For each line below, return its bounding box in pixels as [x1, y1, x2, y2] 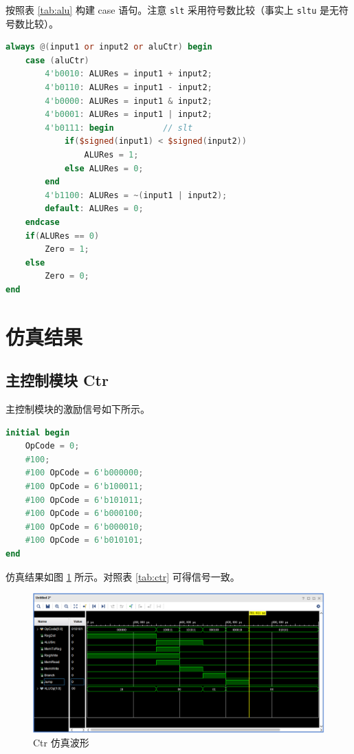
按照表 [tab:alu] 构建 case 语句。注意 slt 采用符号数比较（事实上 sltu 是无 [5, 3, 339, 17]
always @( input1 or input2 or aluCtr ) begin [5, 42, 212, 52]
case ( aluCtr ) [25, 55, 89, 65]
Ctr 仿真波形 [33, 735, 89, 749]
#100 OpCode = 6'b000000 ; [25, 468, 144, 478]
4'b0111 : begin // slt [45, 122, 193, 133]
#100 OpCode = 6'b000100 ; [25, 508, 144, 519]
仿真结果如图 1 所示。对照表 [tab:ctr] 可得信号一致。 [5, 569, 240, 583]
